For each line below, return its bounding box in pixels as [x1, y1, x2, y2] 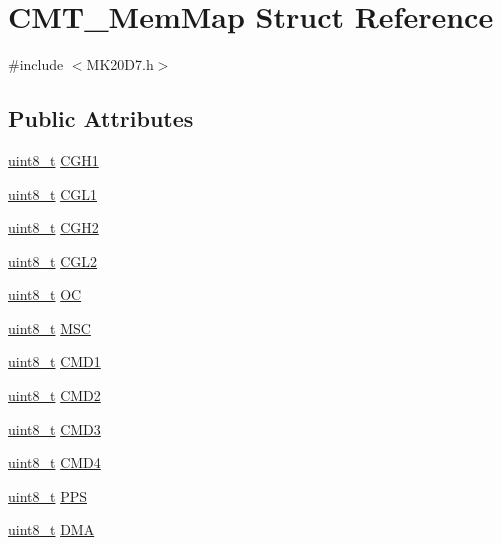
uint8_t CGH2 [8, 217, 99, 238]
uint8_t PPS [8, 485, 87, 506]
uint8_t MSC [8, 317, 91, 338]
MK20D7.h [86, 54, 154, 75]
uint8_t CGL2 [8, 250, 97, 271]
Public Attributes [8, 103, 194, 134]
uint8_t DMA [8, 519, 95, 540]
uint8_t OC [8, 284, 82, 305]
